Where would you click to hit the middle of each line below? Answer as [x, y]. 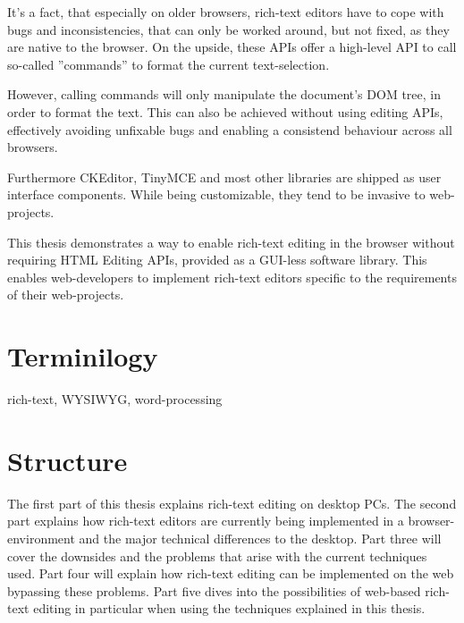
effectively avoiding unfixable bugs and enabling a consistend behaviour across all [230, 129]
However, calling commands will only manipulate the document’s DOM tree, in [224, 94]
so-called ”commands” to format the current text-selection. [169, 64]
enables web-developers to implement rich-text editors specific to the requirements [232, 277]
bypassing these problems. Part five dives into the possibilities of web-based [214, 590]
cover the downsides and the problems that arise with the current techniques [217, 556]
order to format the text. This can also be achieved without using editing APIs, [225, 111]
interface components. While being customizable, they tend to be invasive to [216, 194]
